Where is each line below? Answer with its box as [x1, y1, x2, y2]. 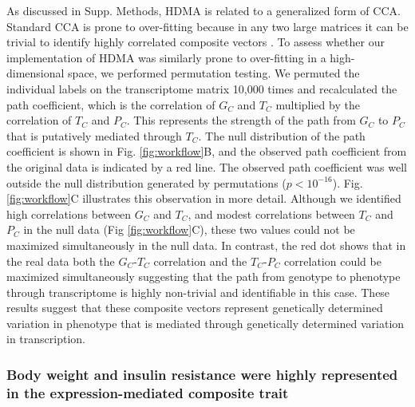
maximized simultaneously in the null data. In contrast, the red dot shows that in [6, 236, 406, 253]
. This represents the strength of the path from [126, 112, 356, 128]
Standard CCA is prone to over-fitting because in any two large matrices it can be [6, 18, 409, 34]
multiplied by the [275, 96, 360, 113]
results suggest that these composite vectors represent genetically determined [6, 299, 383, 316]
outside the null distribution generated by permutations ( [6, 174, 287, 191]
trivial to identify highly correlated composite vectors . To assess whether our [6, 34, 385, 50]
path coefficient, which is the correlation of [6, 96, 215, 113]
